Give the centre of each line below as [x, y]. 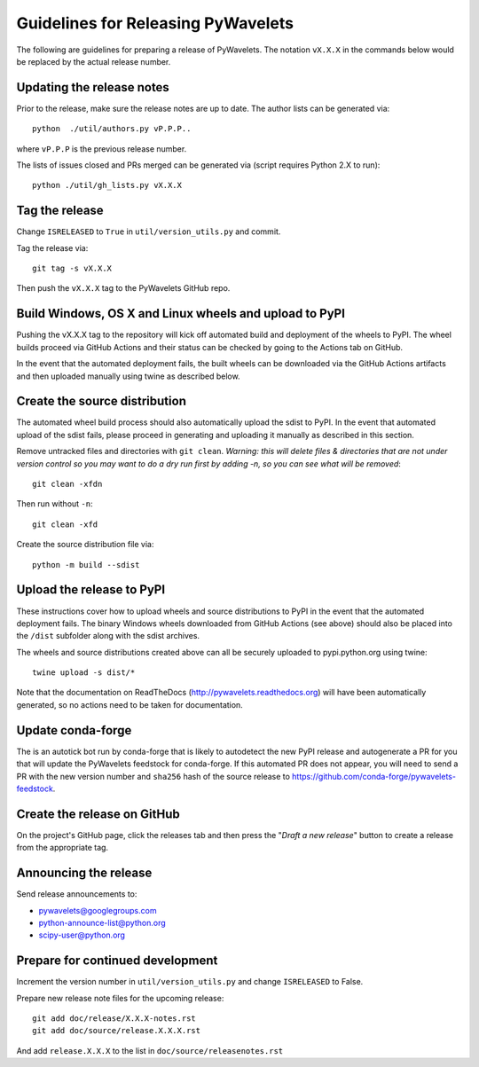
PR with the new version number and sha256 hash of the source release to [153, 776]
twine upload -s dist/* [84, 673]
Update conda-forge [74, 730]
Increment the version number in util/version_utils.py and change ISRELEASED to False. [190, 982]
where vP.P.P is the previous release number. [102, 149]
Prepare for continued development [117, 961]
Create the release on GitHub [98, 814]
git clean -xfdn [67, 484]
